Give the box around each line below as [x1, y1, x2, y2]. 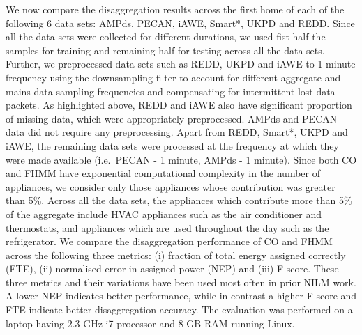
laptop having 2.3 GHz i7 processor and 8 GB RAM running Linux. [6, 315, 295, 330]
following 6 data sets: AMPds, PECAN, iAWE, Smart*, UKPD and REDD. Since [6, 15, 355, 30]
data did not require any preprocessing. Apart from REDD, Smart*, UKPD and [6, 125, 348, 139]
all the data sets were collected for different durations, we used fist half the [6, 29, 326, 44]
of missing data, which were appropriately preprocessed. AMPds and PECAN [6, 111, 338, 125]
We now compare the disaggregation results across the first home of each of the [6, 2, 345, 16]
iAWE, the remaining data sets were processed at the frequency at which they [6, 138, 339, 153]
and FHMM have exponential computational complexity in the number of [6, 166, 320, 180]
